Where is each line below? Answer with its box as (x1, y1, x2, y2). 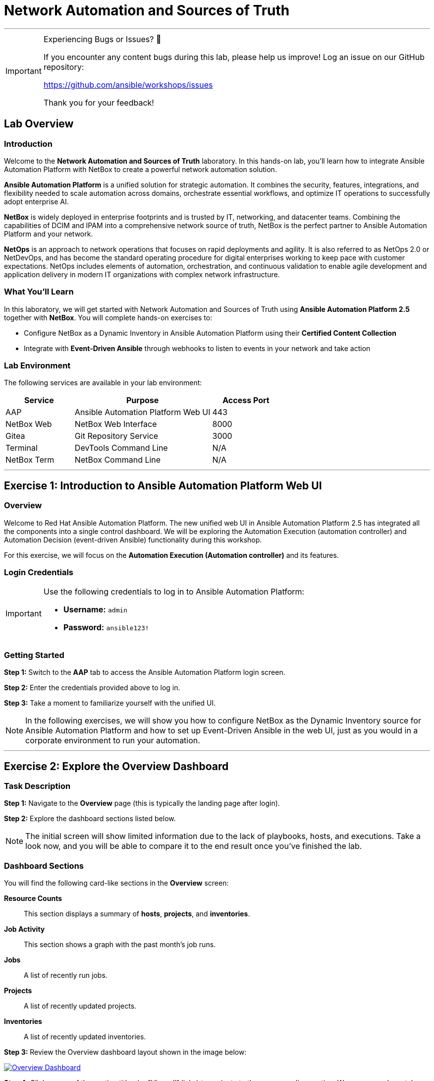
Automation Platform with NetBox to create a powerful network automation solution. (4, 165, 277, 174)
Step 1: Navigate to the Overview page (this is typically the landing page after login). (4, 799, 280, 808)
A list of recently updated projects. (24, 1002, 137, 1011)
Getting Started (4, 650, 64, 660)
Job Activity (4, 925, 45, 934)
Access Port (222, 395, 270, 406)
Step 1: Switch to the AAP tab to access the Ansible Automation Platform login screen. (4, 668, 285, 677)
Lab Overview (4, 118, 74, 130)
